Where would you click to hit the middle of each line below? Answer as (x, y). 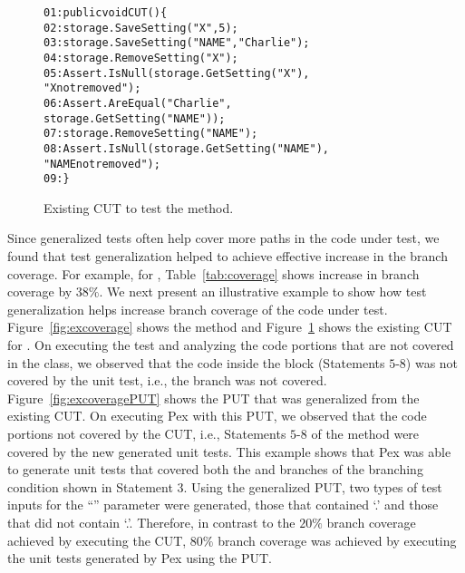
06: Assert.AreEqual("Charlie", (138, 103)
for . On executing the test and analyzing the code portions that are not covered (231, 345)
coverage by (40, 291)
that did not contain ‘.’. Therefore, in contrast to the (151, 522)
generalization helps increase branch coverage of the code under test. (198, 309)
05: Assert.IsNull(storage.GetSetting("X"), (177, 73)
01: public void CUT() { (106, 13)
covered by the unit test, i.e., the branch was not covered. (167, 380)
